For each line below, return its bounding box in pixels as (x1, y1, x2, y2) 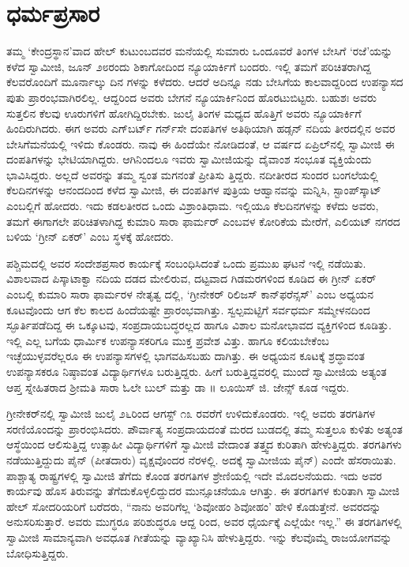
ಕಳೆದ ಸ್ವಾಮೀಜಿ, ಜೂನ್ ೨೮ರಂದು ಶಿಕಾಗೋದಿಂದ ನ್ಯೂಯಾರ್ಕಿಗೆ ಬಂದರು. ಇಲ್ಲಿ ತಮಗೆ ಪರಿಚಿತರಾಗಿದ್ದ (6, 58, 371, 74)
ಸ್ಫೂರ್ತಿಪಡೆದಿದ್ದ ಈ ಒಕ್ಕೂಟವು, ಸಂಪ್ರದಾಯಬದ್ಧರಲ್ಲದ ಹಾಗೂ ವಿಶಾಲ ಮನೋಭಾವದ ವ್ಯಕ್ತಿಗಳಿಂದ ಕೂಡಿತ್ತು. (6, 317, 392, 333)
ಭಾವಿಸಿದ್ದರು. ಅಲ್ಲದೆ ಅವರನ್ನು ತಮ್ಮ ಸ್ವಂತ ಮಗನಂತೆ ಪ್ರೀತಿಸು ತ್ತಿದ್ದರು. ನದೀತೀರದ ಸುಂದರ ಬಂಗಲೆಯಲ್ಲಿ (6, 166, 378, 182)
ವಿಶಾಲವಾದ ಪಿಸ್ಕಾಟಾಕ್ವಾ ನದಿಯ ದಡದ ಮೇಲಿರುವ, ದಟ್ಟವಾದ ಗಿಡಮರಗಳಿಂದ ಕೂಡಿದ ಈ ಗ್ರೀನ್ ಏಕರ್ (6, 270, 377, 287)
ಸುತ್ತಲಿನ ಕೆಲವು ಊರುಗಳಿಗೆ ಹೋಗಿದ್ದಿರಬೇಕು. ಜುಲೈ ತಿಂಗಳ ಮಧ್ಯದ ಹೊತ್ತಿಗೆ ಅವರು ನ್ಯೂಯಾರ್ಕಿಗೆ (6, 104, 362, 121)
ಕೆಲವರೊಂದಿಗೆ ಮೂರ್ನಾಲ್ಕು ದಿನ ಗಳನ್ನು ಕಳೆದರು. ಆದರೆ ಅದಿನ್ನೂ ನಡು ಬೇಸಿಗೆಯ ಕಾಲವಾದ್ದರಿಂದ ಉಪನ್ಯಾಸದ (6, 73, 403, 90)
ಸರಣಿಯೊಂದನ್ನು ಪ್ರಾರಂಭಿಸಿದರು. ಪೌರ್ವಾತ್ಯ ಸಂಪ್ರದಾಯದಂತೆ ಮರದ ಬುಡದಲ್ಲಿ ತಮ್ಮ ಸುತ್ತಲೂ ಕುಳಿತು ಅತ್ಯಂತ (6, 420, 403, 437)
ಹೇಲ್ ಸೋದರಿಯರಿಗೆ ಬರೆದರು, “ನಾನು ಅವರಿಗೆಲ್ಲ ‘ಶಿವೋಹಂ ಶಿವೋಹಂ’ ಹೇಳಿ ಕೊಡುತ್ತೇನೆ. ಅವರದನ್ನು (6, 498, 381, 514)
